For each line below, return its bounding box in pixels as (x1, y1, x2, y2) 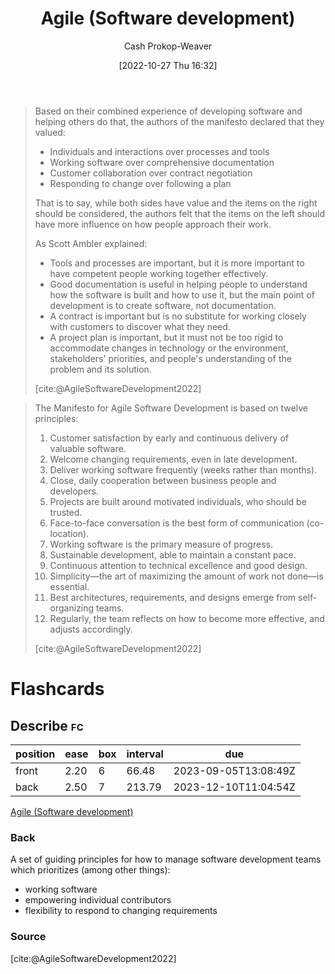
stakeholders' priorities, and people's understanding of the (49, 352, 292, 364)
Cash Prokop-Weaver (123, 40, 213, 52)
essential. (49, 580, 90, 592)
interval (126, 747, 164, 761)
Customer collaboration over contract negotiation (49, 167, 253, 179)
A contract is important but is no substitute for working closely (49, 310, 307, 322)
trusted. (49, 506, 83, 518)
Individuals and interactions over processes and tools (49, 145, 270, 157)
